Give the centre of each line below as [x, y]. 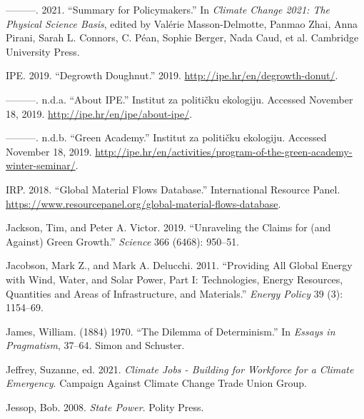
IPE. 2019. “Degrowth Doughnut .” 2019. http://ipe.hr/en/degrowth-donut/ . [172, 75]
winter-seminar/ [41, 165]
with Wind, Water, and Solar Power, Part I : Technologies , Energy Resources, [175, 279]
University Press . [43, 51]
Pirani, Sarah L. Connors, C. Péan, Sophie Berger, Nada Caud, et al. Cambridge [182, 37]
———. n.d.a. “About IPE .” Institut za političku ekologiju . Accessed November [180, 99]
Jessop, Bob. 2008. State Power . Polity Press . [105, 407]
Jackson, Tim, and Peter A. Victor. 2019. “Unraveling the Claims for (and [168, 227]
